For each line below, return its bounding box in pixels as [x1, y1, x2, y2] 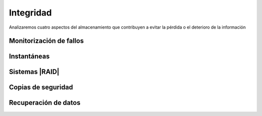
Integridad [9, 7, 52, 18]
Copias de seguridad [9, 83, 73, 92]
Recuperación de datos [9, 99, 81, 107]
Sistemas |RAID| [9, 68, 60, 76]
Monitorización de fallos [9, 37, 84, 45]
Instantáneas [9, 52, 50, 61]
